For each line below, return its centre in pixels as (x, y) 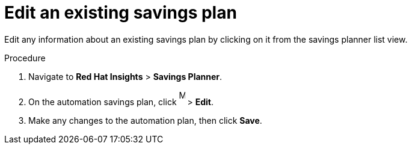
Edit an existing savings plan (121, 13)
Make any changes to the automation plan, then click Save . (145, 120)
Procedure (25, 58)
